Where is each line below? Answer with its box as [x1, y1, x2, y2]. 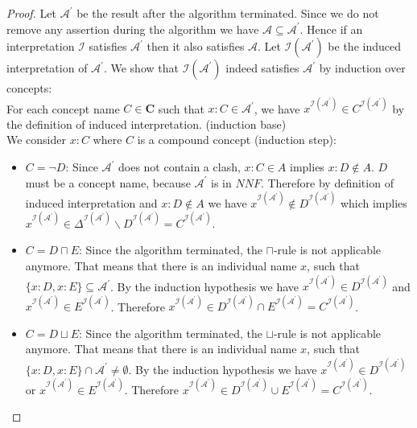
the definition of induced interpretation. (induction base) [6, 115, 287, 132]
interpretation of [6, 60, 88, 76]
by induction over [319, 60, 406, 76]
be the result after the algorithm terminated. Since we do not [76, 5, 379, 21]
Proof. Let [6, 5, 56, 21]
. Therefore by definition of [260, 174, 394, 191]
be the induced [328, 38, 401, 55]
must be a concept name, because [25, 174, 191, 191]
